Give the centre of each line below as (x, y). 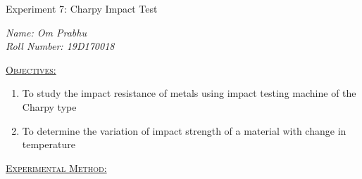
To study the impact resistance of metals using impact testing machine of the (189, 93)
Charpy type (49, 106)
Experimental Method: (56, 167)
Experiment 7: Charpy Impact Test (82, 8)
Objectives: (31, 69)
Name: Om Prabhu (46, 32)
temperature (49, 144)
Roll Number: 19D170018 (60, 46)
